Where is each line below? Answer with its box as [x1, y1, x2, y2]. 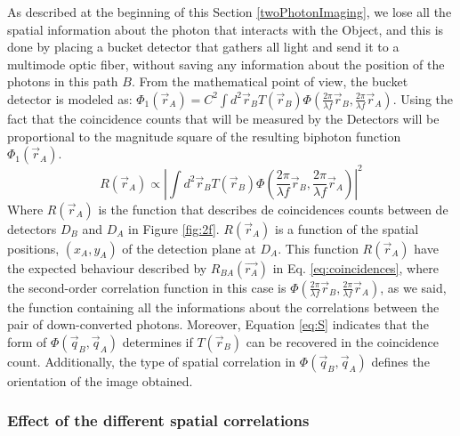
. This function [278, 238, 359, 257]
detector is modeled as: [7, 89, 133, 108]
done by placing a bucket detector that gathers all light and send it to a [7, 37, 399, 56]
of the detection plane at [122, 238, 256, 257]
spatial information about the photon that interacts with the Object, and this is [7, 20, 444, 38]
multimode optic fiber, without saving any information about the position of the [7, 54, 445, 73]
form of [7, 332, 47, 351]
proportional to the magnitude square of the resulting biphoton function [7, 126, 401, 145]
